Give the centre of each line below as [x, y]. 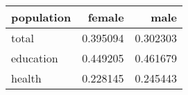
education [35, 58]
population [41, 17]
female [106, 17]
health [26, 78]
